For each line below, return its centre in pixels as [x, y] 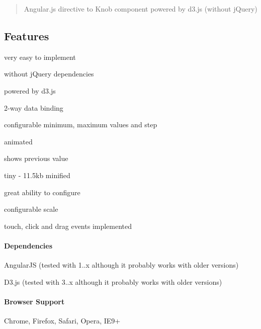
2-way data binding [34, 107]
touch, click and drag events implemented [68, 226]
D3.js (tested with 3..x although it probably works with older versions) [113, 281]
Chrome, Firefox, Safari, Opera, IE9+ [62, 321]
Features [27, 35]
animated [18, 141]
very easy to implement [40, 57]
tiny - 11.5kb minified [37, 175]
